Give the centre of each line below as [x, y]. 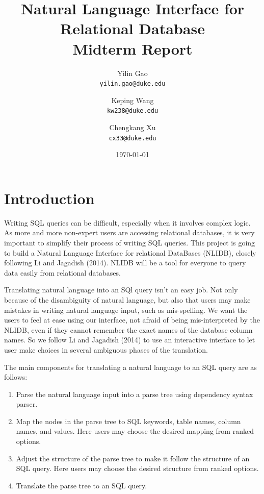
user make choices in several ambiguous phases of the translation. [106, 349]
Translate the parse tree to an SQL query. [82, 485]
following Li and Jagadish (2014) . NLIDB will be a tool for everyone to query [125, 263]
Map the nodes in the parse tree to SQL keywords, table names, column [128, 421]
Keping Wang [133, 100]
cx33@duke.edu [133, 138]
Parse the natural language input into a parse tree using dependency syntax [135, 394]
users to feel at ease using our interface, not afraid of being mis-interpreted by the [132, 320]
